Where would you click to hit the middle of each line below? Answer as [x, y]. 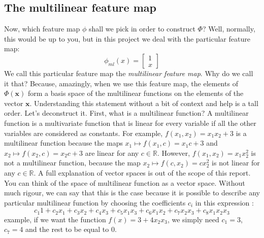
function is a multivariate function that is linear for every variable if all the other [130, 123]
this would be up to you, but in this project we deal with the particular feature [127, 38]
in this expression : [224, 202]
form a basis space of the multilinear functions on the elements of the [136, 93]
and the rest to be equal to [67, 229]
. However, [174, 152]
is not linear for [236, 163]
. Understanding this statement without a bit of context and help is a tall [144, 103]
